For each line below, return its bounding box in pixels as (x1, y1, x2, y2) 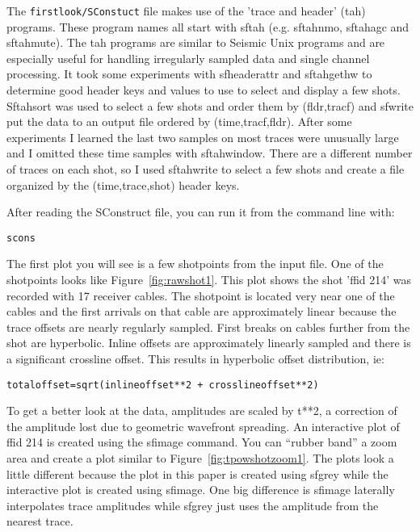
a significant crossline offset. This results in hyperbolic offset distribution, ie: (6, 350, 384, 367)
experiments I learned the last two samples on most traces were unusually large (6, 128, 399, 145)
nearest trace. (6, 513, 73, 530)
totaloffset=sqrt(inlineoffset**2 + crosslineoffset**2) (6, 379, 319, 391)
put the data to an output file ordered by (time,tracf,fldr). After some (6, 113, 352, 130)
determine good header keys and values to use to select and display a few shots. (6, 82, 401, 98)
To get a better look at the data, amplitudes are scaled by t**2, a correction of (6, 402, 397, 419)
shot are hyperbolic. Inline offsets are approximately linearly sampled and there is (6, 334, 411, 351)
